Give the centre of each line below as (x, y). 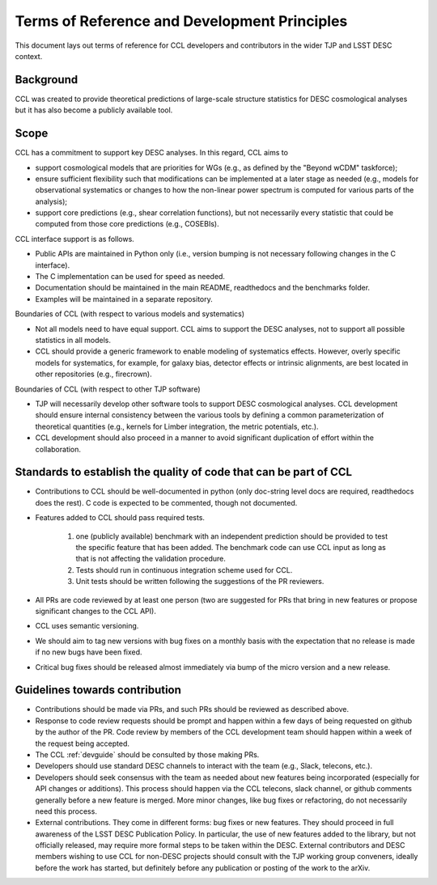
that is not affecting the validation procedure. (151, 559)
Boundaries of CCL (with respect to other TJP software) (108, 389)
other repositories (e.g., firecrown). (94, 374)
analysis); (51, 201)
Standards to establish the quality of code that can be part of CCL (183, 472)
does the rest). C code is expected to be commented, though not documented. (166, 502)
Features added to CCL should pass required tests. (120, 518)
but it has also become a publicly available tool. (94, 110)
